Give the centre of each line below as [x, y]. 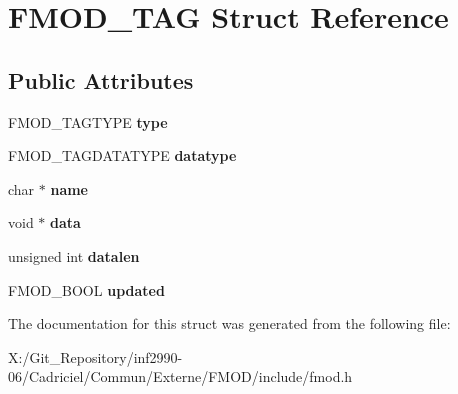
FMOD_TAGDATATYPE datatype [122, 155]
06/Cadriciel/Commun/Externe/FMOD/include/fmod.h [180, 376]
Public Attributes [101, 79]
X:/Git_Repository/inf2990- [95, 356]
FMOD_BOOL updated [86, 289]
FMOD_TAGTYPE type [88, 121]
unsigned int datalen [74, 255]
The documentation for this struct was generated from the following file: [229, 323]
